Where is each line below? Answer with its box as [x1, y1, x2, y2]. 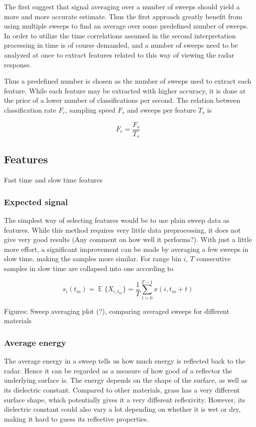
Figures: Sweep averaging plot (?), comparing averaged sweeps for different [4, 305, 229, 316]
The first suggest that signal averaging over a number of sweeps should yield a [4, 1, 240, 11]
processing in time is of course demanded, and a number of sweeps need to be [4, 40, 238, 50]
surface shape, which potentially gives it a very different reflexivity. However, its [4, 394, 246, 404]
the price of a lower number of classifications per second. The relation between [4, 95, 240, 105]
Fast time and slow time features [4, 175, 103, 185]
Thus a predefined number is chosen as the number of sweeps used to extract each [4, 76, 252, 86]
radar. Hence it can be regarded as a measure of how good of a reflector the [4, 365, 232, 375]
